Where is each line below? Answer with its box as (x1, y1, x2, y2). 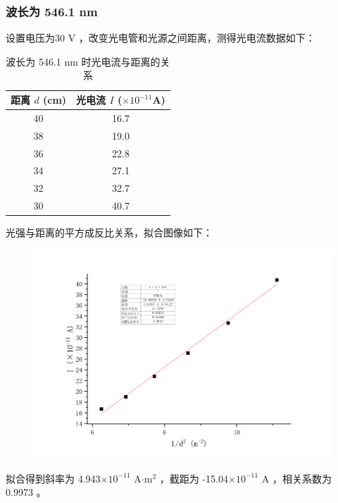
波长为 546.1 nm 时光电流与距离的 (6, 54, 161, 68)
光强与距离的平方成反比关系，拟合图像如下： (6, 225, 213, 240)
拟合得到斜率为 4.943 (6, 471, 101, 485)
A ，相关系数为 (261, 471, 332, 485)
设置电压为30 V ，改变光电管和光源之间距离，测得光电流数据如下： (6, 30, 315, 45)
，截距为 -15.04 (159, 471, 228, 485)
